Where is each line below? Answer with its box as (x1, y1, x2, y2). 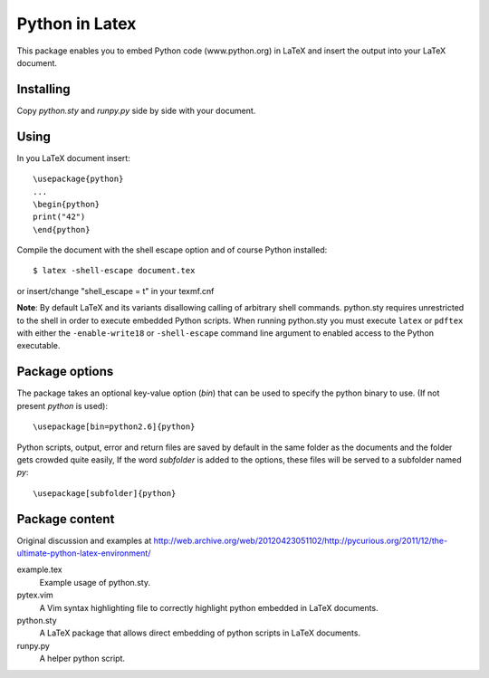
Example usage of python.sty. (39, 577, 151, 587)
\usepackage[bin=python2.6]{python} (33, 422, 196, 432)
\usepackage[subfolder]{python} (33, 488, 177, 498)
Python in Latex (16, 14, 137, 33)
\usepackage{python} (33, 174, 124, 185)
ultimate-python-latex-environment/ (16, 548, 151, 559)
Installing (16, 81, 72, 97)
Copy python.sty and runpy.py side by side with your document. (16, 105, 256, 116)
